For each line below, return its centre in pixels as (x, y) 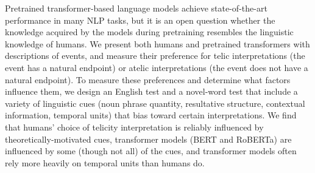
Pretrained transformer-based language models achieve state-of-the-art (136, 8)
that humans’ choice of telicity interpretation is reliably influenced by (134, 127)
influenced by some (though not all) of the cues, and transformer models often (151, 151)
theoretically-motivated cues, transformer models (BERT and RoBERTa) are (148, 139)
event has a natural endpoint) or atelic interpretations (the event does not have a (157, 67)
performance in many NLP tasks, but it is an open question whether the (140, 20)
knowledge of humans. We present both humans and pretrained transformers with (157, 43)
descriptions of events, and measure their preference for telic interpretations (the (155, 56)
